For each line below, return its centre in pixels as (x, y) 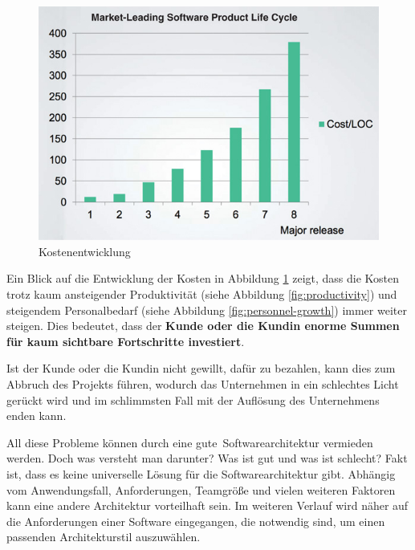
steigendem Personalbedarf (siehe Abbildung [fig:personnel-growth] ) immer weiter (207, 310)
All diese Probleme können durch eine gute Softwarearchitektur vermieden (190, 442)
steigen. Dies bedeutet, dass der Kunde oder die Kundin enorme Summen (203, 326)
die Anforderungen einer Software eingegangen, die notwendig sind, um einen (196, 521)
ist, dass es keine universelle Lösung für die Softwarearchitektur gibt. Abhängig (201, 473)
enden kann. (37, 416)
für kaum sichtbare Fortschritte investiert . (126, 341)
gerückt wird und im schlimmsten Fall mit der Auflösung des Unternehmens (193, 399)
